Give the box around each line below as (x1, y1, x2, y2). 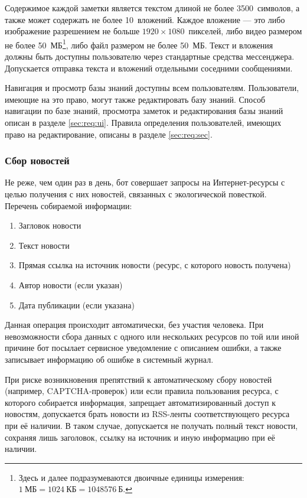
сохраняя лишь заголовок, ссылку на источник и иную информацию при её (5, 431, 275, 443)
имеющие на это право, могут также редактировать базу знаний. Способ (5, 93, 266, 105)
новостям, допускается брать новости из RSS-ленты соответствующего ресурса (5, 408, 290, 420)
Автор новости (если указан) (18, 278, 123, 291)
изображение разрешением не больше (5, 25, 140, 37)
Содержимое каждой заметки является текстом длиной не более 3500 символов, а (5, 2, 300, 14)
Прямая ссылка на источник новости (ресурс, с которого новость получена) (18, 259, 291, 271)
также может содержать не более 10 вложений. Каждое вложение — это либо (5, 13, 285, 25)
